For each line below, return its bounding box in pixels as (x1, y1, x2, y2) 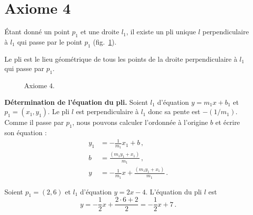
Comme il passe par (4, 117, 64, 127)
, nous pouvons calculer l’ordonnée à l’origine (72, 117, 208, 127)
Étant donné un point (4, 26, 70, 37)
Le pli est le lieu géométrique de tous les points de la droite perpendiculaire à (4, 53, 237, 64)
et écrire (215, 117, 240, 127)
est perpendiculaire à (76, 106, 139, 117)
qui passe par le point (17, 36, 83, 47)
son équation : (4, 127, 47, 138)
